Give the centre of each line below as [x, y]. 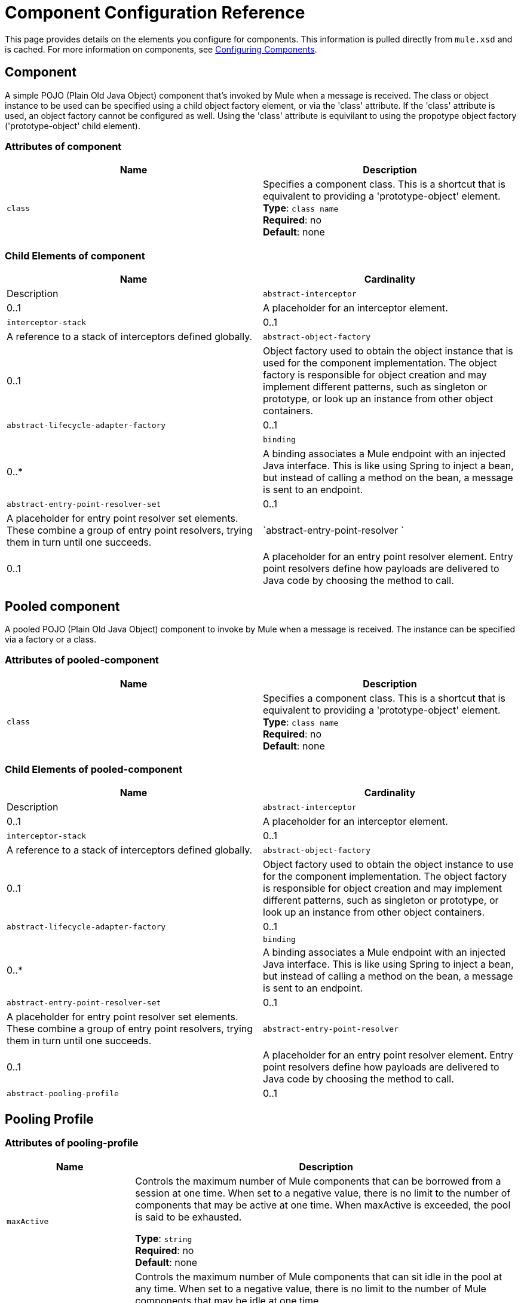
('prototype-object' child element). [73, 126]
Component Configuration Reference [155, 13]
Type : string [164, 1238]
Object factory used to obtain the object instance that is [388, 351]
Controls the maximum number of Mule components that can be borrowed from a [318, 1181]
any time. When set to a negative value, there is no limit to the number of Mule [311, 1288]
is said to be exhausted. [189, 1217]
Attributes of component [63, 146]
